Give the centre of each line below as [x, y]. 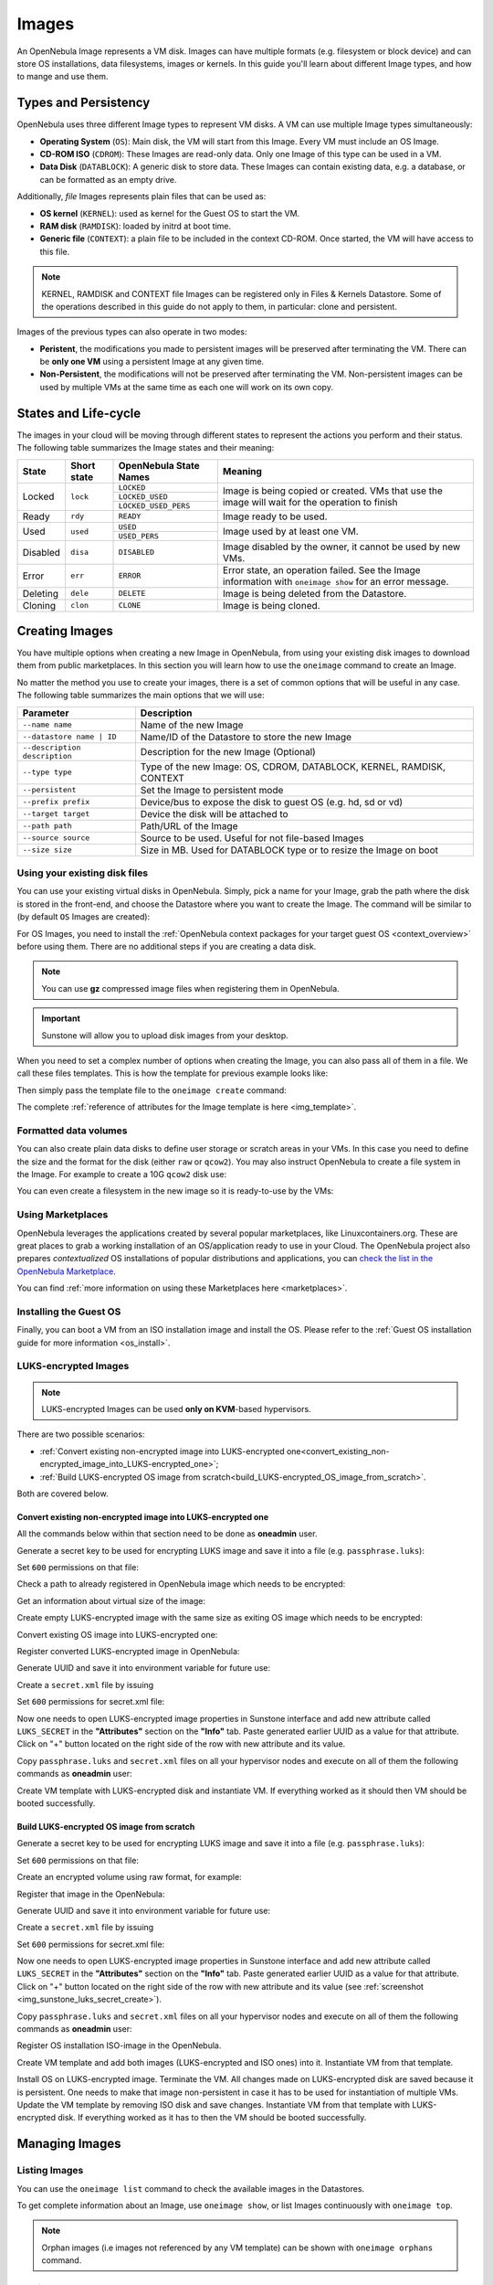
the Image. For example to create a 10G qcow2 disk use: [122, 1174]
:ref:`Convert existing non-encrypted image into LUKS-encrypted [162, 1451]
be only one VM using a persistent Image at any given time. [152, 362]
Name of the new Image [192, 725]
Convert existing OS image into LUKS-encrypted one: [117, 1634]
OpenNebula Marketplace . [66, 1271]
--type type [47, 772]
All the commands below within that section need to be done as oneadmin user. [167, 1534]
